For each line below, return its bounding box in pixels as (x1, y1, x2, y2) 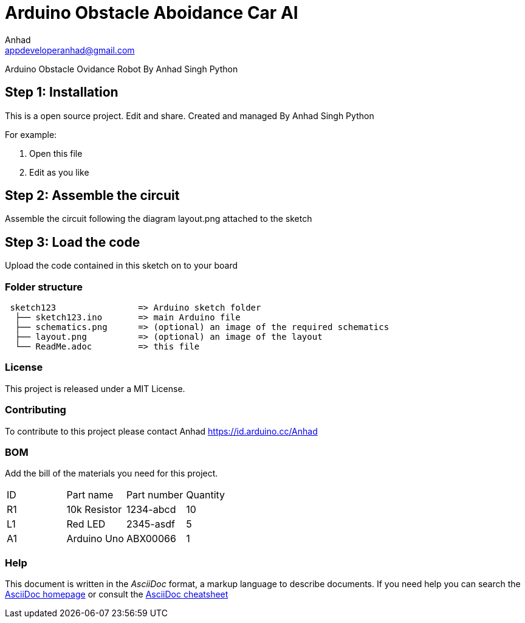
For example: (5, 129, 57, 140)
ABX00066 (126, 532, 176, 545)
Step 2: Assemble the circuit (5, 188, 180, 204)
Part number (126, 489, 184, 501)
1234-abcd (126, 503, 176, 516)
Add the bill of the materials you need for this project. (5, 468, 218, 479)
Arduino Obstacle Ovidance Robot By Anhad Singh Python (5, 63, 238, 74)
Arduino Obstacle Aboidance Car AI (5, 2, 298, 23)
